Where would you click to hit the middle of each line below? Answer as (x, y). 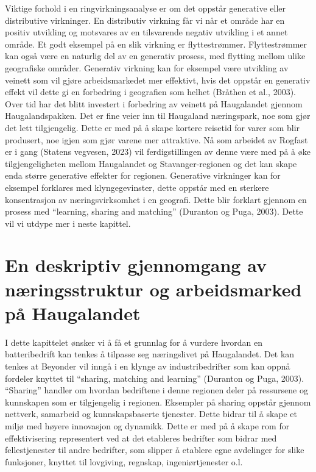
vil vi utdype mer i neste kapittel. (68, 223)
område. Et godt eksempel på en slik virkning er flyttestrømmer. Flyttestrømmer (156, 44)
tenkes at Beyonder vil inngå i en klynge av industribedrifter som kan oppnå (148, 366)
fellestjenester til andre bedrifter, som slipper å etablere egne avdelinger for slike (155, 450)
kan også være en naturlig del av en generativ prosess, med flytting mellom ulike (155, 56)
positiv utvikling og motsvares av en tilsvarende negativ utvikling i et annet (146, 32)
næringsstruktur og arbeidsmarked (153, 289)
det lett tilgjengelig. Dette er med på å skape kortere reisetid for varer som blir (153, 127)
